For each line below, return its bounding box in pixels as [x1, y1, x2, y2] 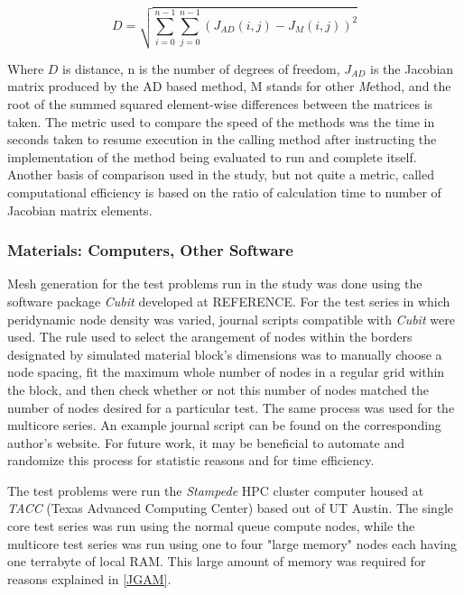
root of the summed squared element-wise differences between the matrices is [7, 94, 433, 113]
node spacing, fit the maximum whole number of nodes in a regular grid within [7, 362, 445, 381]
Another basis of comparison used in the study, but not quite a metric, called [7, 165, 435, 184]
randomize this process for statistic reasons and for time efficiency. [7, 451, 375, 470]
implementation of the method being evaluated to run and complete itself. [7, 147, 417, 166]
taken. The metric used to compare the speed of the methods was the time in [7, 112, 435, 131]
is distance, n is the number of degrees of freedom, [62, 59, 340, 78]
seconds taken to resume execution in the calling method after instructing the [7, 130, 437, 149]
